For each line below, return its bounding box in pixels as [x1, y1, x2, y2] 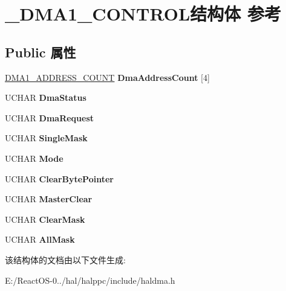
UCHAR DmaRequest [5, 111, 94, 124]
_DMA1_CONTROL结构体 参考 [5, 1, 281, 26]
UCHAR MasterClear [5, 193, 93, 205]
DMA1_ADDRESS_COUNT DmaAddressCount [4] [5, 71, 210, 83]
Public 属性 [5, 42, 76, 61]
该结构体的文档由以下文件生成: [5, 253, 126, 266]
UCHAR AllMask [5, 233, 75, 246]
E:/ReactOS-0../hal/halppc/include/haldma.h [5, 273, 175, 286]
